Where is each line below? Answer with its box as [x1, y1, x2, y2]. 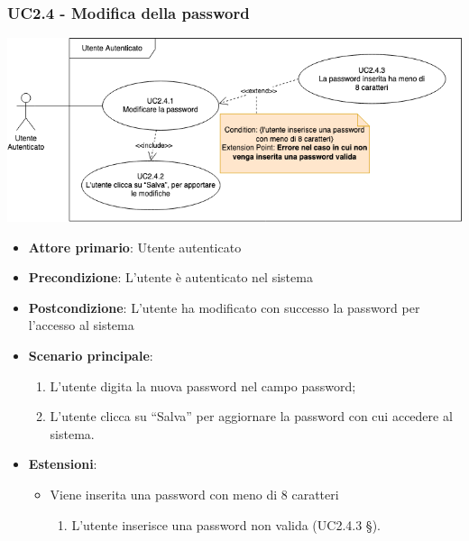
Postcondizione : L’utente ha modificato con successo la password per [28, 298, 420, 316]
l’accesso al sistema [28, 316, 134, 335]
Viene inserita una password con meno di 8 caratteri [50, 484, 339, 503]
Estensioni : [28, 454, 97, 473]
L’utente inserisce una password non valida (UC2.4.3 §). [71, 515, 381, 534]
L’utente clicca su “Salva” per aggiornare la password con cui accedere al [50, 407, 453, 426]
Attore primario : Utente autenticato [28, 237, 242, 256]
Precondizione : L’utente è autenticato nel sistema [28, 268, 313, 287]
